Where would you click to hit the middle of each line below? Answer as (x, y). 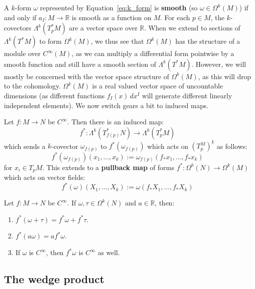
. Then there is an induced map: (115, 122)
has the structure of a (208, 41)
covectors (18, 28)
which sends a (25, 146)
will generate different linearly (187, 95)
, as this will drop (225, 76)
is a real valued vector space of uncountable (157, 86)
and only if (20, 17)
